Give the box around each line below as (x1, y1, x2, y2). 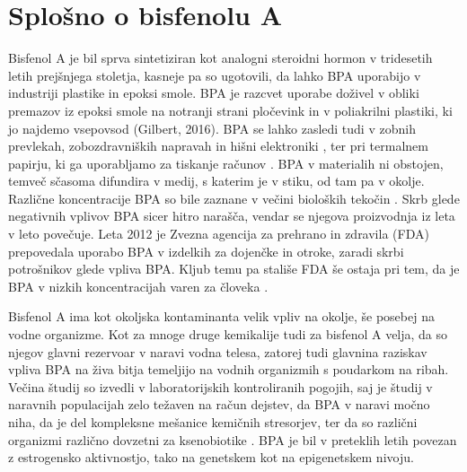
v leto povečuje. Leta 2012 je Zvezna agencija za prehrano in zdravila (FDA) (8, 224, 429, 243)
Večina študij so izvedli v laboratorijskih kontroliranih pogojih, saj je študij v (8, 377, 433, 396)
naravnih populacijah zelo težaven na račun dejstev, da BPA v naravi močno (8, 395, 430, 414)
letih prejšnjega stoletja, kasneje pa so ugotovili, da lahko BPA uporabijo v (8, 66, 421, 84)
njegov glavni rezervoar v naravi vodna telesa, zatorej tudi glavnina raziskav (8, 342, 427, 361)
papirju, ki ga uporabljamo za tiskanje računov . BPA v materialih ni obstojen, (8, 153, 444, 172)
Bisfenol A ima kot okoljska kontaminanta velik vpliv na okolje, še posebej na (8, 307, 435, 326)
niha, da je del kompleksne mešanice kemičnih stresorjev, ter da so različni (8, 413, 418, 431)
